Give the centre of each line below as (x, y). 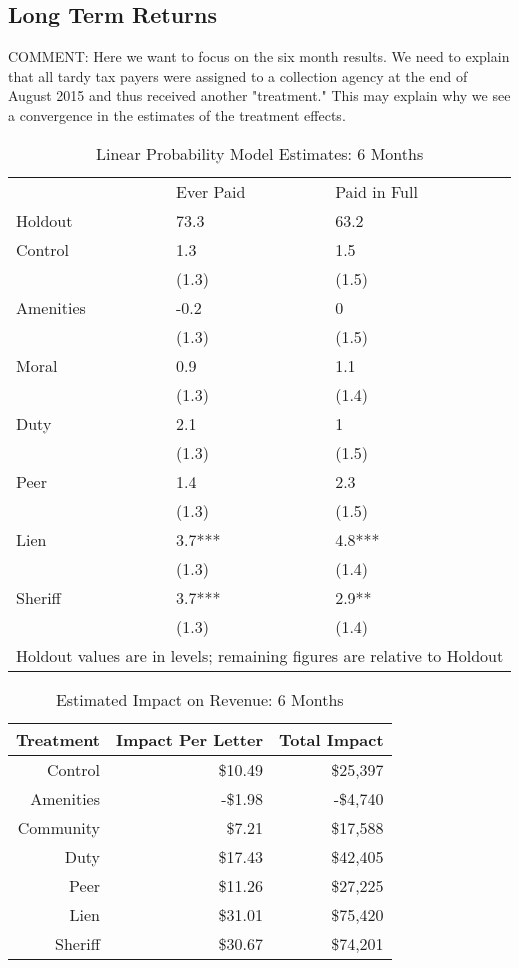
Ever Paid (211, 191)
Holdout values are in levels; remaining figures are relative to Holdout (260, 655)
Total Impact (331, 739)
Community (59, 827)
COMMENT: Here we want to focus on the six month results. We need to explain (259, 56)
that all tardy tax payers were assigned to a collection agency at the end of (238, 75)
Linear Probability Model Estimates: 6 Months (259, 153)
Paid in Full (376, 191)
